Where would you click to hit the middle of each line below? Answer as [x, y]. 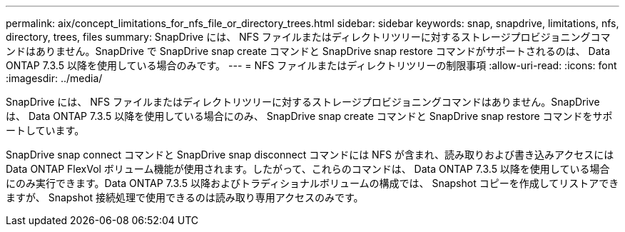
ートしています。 [45, 130]
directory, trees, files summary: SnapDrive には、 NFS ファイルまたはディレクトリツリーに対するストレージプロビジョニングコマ [308, 37]
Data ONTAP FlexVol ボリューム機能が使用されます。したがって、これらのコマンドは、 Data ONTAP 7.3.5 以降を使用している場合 [308, 169]
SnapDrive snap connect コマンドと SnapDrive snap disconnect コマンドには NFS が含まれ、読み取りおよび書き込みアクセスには [310, 155]
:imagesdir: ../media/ [54, 78]
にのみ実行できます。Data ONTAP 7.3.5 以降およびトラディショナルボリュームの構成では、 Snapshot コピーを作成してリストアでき [312, 183]
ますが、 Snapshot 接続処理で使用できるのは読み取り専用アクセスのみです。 [185, 197]
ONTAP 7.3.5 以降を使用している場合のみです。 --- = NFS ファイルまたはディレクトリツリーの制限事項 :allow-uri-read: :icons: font [311, 65]
